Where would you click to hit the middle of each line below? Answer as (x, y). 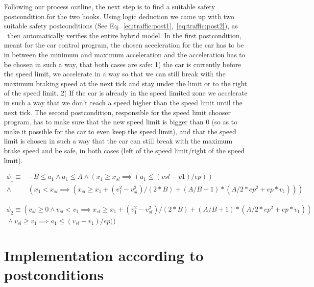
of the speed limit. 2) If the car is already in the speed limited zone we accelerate (126, 93)
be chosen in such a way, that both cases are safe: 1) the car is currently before (122, 64)
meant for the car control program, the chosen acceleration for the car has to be (124, 45)
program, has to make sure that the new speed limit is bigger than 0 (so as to (121, 122)
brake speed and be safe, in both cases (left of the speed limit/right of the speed (124, 150)
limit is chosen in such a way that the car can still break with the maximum (118, 141)
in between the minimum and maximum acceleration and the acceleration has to (125, 54)
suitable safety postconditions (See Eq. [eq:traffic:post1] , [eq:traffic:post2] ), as (121, 26)
